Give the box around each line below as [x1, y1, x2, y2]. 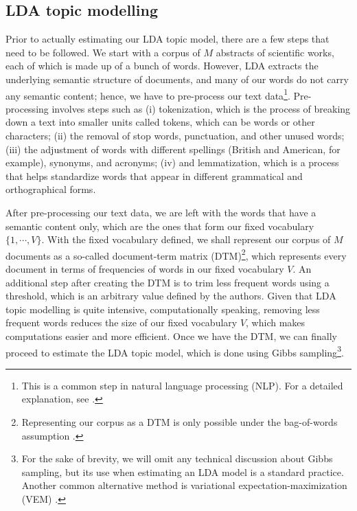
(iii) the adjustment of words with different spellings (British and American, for [5, 141, 341, 156]
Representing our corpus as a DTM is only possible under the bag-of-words [21, 415, 338, 429]
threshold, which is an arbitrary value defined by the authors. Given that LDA [5, 288, 336, 303]
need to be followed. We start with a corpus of [5, 45, 200, 59]
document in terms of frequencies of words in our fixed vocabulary [5, 262, 284, 276]
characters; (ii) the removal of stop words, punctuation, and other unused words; [5, 128, 345, 143]
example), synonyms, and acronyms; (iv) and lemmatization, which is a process [5, 155, 339, 170]
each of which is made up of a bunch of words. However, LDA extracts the [5, 58, 319, 73]
